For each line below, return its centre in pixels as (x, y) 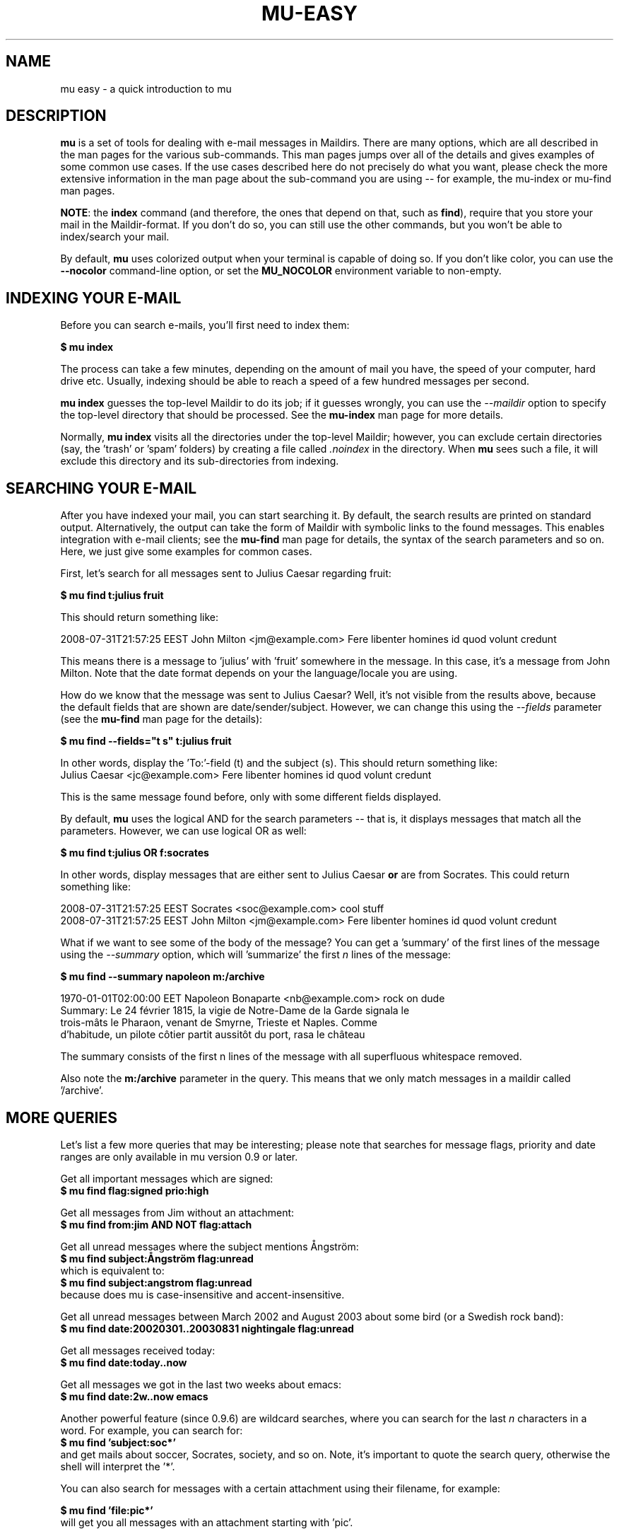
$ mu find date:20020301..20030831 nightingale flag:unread (207, 1328)
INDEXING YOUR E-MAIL (94, 298)
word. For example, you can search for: (152, 1430)
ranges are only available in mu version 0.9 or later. (179, 1156)
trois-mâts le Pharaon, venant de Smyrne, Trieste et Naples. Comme (219, 1023)
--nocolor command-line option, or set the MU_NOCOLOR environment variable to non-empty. (281, 271)
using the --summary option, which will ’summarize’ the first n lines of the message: (255, 955)
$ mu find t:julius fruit (112, 595)
